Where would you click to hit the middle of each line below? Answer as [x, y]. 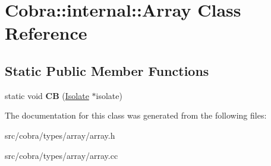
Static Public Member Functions [107, 70]
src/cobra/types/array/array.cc [62, 155]
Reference [46, 33]
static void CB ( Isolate [47, 95]
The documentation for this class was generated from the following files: [136, 115]
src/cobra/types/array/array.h [60, 135]
